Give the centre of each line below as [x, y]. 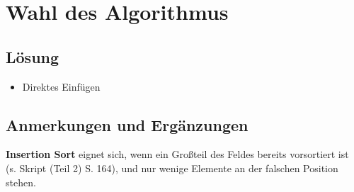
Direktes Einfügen [61, 86]
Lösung [33, 56]
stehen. [21, 182]
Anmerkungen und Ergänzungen [127, 124]
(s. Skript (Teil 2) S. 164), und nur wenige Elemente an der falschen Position [172, 168]
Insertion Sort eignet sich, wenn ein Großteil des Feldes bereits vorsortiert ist [177, 154]
